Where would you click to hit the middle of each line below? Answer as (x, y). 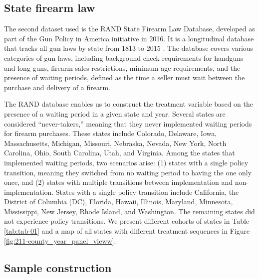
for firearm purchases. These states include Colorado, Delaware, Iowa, (111, 133)
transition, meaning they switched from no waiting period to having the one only (128, 172)
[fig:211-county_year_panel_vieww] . (60, 240)
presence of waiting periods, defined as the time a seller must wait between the (125, 77)
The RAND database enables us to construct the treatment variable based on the (129, 104)
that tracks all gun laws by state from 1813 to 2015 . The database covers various (129, 48)
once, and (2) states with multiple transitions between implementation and (119, 182)
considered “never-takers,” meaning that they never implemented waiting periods (128, 123)
